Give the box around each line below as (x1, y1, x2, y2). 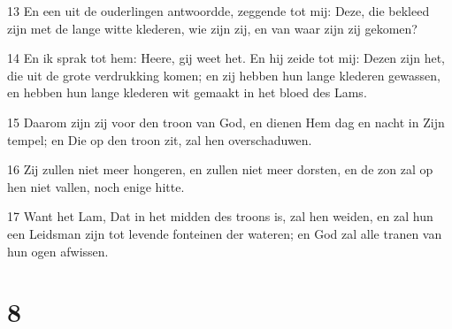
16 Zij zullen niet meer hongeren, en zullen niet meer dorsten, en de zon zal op (7, 160, 433, 179)
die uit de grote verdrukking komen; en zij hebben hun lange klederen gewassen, (7, 65, 441, 84)
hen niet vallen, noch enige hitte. (7, 177, 185, 195)
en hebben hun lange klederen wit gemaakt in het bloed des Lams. (7, 83, 367, 102)
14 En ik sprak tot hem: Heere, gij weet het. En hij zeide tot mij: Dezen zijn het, (7, 49, 445, 67)
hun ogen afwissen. (7, 241, 109, 260)
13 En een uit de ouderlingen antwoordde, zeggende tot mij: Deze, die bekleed (7, 2, 430, 19)
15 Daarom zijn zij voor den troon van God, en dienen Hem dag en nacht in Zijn (7, 112, 445, 131)
